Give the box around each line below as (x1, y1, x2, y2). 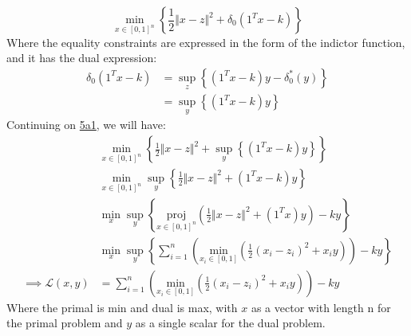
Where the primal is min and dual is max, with (6, 299, 238, 315)
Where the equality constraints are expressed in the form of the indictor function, (6, 33, 405, 50)
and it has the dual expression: (6, 49, 157, 66)
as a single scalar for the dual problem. (135, 315, 326, 331)
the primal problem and (6, 315, 123, 331)
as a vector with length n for (251, 299, 391, 315)
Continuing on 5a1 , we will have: (6, 116, 166, 133)
